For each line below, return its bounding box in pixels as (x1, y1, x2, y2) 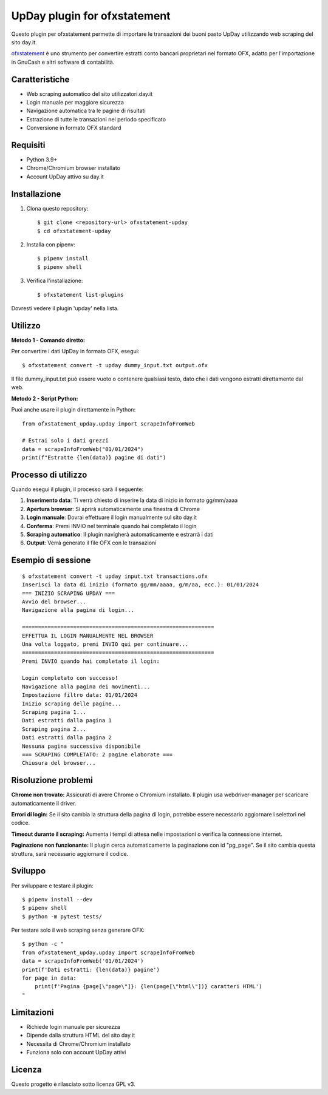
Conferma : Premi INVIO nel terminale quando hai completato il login (26, 522, 197, 529)
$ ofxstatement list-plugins (37, 291, 124, 298)
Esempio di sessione (11, 555, 91, 566)
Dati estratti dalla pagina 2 (22, 734, 112, 741)
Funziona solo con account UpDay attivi (26, 1048, 126, 1056)
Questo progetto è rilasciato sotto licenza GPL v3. (11, 1080, 136, 1088)
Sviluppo (11, 866, 46, 876)
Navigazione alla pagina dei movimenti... (22, 683, 151, 690)
